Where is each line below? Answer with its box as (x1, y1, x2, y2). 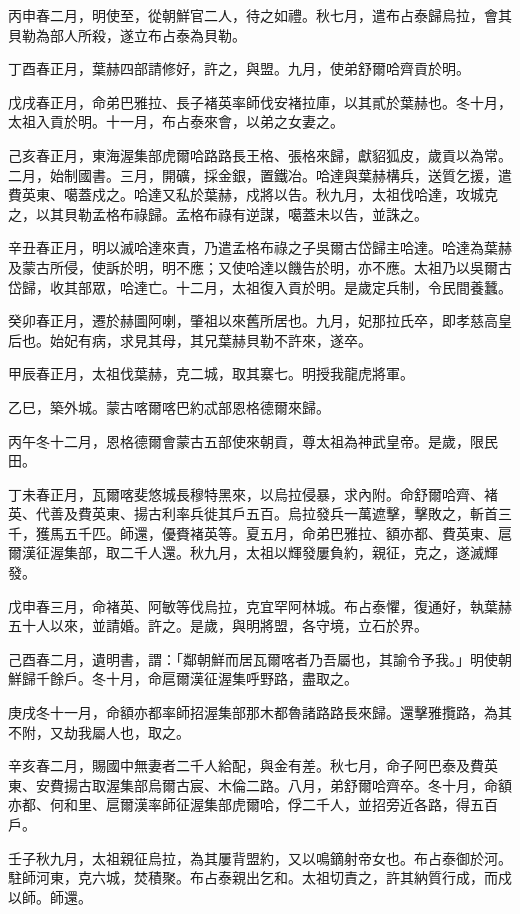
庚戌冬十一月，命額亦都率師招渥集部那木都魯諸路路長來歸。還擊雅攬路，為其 (8, 702, 512, 723)
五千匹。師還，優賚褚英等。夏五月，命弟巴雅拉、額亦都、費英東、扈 (63, 522, 512, 543)
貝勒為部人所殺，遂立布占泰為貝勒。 (8, 24, 246, 45)
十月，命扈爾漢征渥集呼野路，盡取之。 (105, 668, 358, 689)
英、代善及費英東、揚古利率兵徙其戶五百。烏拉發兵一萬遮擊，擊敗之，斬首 (8, 503, 498, 524)
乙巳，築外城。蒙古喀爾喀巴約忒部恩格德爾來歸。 (8, 396, 330, 417)
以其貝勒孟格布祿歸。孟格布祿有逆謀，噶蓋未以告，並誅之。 (35, 203, 428, 224)
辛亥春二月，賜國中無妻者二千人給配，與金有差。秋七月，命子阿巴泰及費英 (8, 755, 498, 776)
